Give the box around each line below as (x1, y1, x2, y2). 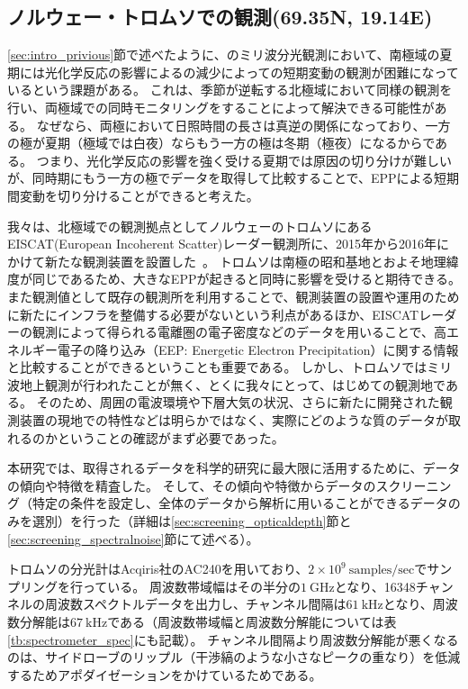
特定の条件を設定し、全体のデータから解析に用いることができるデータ (31, 494, 448, 512)
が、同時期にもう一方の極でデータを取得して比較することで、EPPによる (7, 168, 435, 187)
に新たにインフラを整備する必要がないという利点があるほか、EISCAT (7, 304, 419, 323)
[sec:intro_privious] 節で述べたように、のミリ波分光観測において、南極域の (7, 45, 440, 64)
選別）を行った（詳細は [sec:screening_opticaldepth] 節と (31, 512, 352, 530)
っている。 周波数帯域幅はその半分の (82, 576, 301, 595)
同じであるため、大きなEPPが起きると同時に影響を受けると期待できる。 (31, 269, 461, 288)
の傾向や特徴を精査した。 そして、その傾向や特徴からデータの (7, 476, 376, 494)
